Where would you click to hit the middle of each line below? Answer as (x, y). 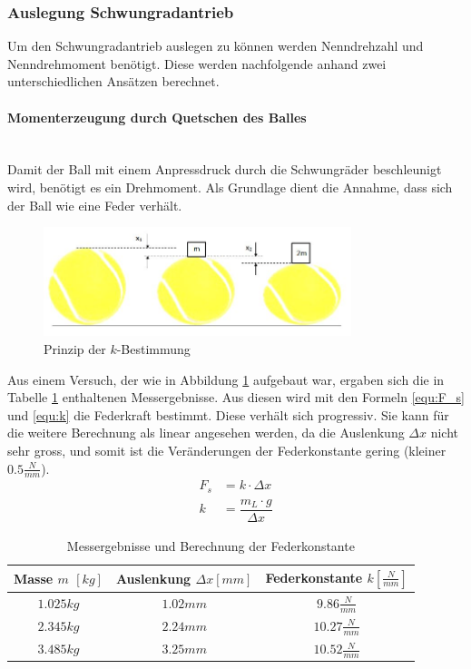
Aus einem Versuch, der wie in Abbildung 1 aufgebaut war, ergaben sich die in (226, 379)
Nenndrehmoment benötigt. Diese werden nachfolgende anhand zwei (197, 63)
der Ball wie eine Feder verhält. (95, 205)
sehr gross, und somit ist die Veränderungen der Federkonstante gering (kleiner (227, 451)
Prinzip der (75, 349)
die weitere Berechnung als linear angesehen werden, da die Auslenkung (206, 433)
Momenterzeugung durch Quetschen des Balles (157, 117)
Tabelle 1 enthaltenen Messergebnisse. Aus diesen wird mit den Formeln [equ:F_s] (236, 397)
